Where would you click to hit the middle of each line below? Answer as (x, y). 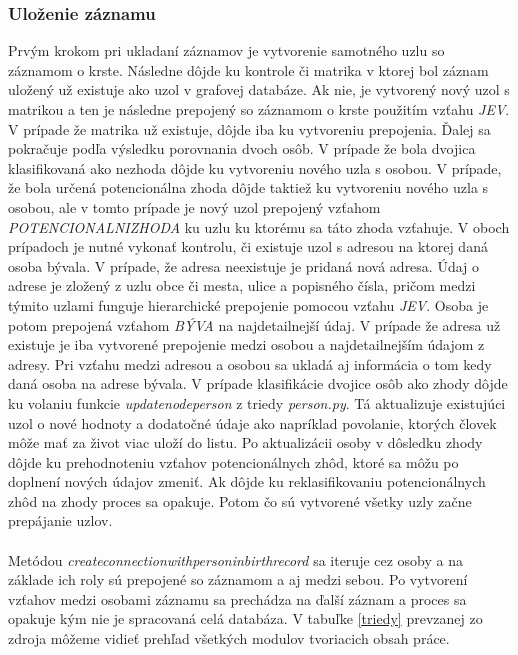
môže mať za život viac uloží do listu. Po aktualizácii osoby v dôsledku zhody (245, 442)
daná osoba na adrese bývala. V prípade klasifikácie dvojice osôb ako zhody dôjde (258, 383)
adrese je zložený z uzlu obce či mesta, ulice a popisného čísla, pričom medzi (242, 285)
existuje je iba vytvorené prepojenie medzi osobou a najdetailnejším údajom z (246, 344)
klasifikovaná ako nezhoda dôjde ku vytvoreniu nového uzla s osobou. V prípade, (255, 167)
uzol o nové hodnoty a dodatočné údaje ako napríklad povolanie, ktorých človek (252, 422)
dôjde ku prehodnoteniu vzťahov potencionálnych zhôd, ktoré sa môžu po (233, 461)
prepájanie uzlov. (60, 520)
